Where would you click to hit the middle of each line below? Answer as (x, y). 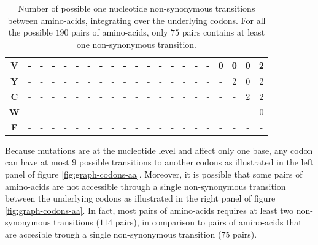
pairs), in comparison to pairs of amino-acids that (208, 222)
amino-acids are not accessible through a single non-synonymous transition (145, 186)
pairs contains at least (223, 32)
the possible (30, 32)
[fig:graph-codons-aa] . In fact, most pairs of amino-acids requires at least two (149, 210)
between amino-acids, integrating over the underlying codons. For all (137, 20)
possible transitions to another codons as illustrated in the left (196, 162)
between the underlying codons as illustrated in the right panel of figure (140, 198)
